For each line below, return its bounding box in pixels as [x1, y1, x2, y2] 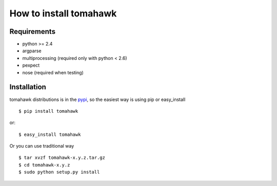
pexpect [22, 62, 40, 69]
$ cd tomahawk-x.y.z [18, 162, 70, 168]
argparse [22, 48, 42, 54]
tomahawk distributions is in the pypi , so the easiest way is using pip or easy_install [9, 96, 186, 102]
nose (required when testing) [22, 69, 84, 75]
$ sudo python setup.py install [18, 169, 100, 175]
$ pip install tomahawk [18, 108, 78, 114]
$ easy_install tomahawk [18, 131, 81, 137]
